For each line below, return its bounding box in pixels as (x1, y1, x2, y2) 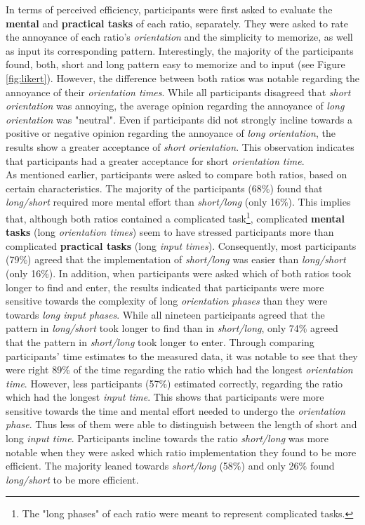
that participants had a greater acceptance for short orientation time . (6, 153, 305, 168)
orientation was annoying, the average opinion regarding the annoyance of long (6, 98, 345, 113)
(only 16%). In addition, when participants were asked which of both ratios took (6, 265, 352, 280)
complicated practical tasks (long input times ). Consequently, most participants (6, 238, 357, 253)
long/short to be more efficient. (6, 472, 139, 486)
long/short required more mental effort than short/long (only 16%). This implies (6, 194, 351, 209)
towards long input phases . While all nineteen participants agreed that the (6, 307, 325, 321)
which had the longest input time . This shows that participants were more (6, 390, 324, 404)
